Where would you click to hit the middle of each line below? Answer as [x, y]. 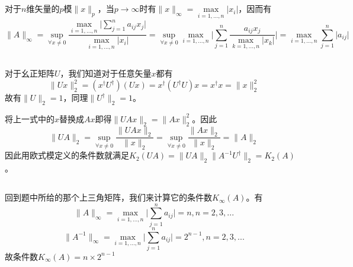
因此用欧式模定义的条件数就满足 [67, 155]
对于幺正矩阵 [30, 73]
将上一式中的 [30, 118]
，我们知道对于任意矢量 [106, 73]
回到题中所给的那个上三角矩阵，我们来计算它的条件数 [108, 197]
